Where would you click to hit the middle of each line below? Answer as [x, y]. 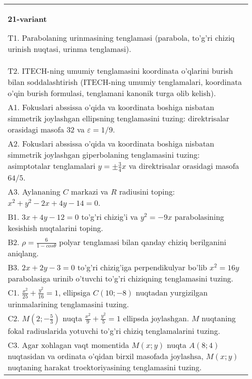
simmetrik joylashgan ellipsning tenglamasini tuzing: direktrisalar [119, 118]
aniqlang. [23, 253]
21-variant [27, 19]
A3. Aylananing [34, 191]
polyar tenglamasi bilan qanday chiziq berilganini [143, 242]
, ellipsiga [74, 293]
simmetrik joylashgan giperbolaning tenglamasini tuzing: [104, 155]
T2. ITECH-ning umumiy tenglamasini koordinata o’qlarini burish [120, 71]
